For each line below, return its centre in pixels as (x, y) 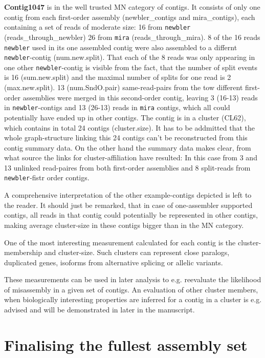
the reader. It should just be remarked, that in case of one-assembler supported (128, 205)
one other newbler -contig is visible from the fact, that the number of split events (131, 67)
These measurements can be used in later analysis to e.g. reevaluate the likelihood (133, 279)
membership (23, 252)
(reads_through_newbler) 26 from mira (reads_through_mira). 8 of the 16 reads (132, 37)
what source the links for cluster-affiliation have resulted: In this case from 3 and (131, 157)
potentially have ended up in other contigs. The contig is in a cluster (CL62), (125, 117)
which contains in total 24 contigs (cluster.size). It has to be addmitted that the (130, 127)
